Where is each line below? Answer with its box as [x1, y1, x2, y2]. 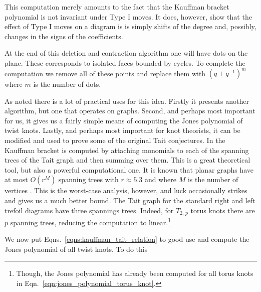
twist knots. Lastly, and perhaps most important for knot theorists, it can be [5, 125, 240, 135]
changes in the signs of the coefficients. [5, 31, 123, 41]
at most [5, 174, 28, 185]
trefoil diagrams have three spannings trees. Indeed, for [5, 205, 174, 215]
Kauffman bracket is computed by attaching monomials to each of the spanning [5, 144, 249, 155]
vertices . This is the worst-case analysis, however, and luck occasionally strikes [5, 185, 247, 196]
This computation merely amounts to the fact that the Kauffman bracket [5, 2, 229, 12]
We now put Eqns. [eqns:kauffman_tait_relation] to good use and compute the [5, 234, 249, 244]
